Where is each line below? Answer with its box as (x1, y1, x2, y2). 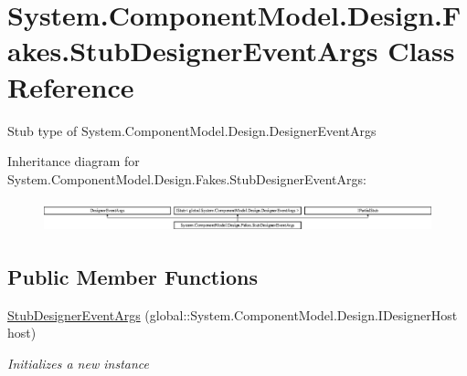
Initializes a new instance (7, 353, 149, 372)
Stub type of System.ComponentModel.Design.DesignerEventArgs (7, 120, 377, 140)
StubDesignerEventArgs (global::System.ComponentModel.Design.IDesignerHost (7, 305, 458, 324)
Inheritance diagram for (7, 151, 140, 171)
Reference (7, 68, 134, 105)
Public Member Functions (7, 262, 258, 290)
